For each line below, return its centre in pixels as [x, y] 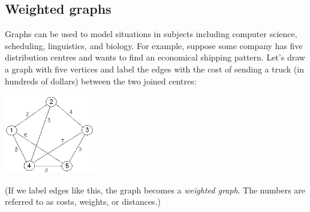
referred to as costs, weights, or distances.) [83, 202]
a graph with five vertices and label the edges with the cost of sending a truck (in [154, 69]
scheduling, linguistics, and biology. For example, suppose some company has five [154, 45]
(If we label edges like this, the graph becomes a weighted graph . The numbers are [155, 190]
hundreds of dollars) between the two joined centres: [101, 81]
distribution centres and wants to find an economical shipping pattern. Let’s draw [155, 57]
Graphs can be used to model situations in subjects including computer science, [151, 34]
